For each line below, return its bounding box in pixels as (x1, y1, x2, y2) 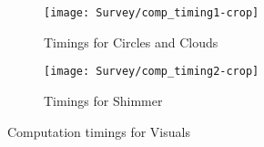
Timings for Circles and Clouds (44, 32, 218, 51)
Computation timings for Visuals (7, 121, 190, 141)
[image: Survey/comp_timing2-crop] (44, 65, 259, 79)
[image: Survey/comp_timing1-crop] (44, 6, 259, 19)
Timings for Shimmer (44, 90, 163, 110)
